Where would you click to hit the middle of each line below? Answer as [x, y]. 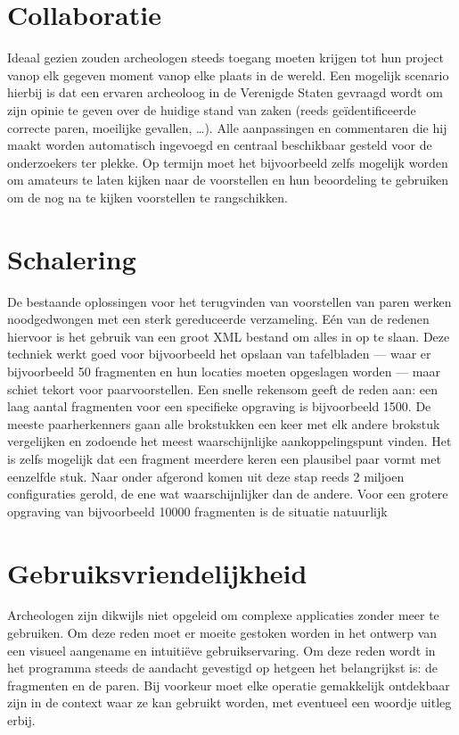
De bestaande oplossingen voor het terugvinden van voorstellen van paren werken [229, 301]
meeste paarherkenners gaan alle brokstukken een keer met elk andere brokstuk [224, 423]
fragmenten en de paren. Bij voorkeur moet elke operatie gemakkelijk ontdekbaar [229, 685]
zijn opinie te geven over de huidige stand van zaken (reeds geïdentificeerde [212, 109]
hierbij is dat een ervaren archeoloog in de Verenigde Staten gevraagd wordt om [225, 92]
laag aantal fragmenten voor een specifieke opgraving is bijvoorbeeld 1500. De [219, 406]
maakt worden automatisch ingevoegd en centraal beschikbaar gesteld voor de [220, 145]
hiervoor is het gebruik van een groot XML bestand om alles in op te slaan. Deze [229, 336]
